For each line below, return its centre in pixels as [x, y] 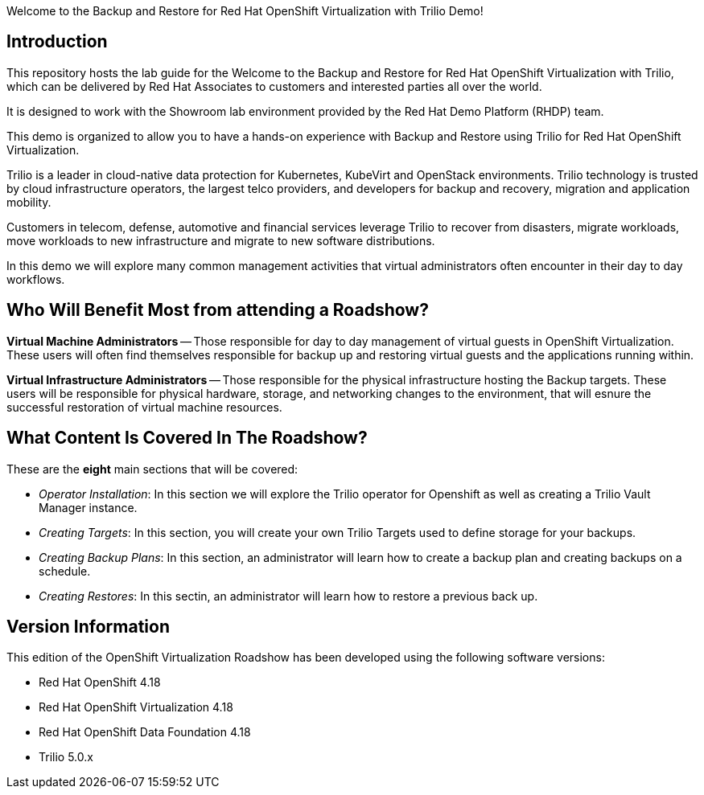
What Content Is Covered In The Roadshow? [187, 438]
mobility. [29, 202]
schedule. [65, 571]
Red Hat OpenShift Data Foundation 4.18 [145, 732]
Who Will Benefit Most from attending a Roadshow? [218, 310]
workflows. [36, 279]
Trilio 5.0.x [66, 757]
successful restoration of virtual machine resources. [144, 407]
